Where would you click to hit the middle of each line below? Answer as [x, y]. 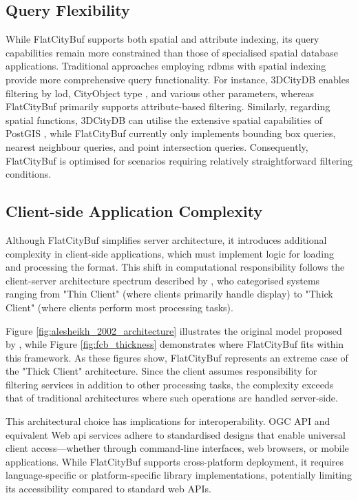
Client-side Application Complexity [134, 211]
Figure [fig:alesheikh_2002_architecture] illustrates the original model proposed [174, 330]
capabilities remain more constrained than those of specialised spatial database [172, 52]
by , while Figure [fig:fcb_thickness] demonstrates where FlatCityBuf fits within [175, 344]
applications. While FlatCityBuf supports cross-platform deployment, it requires [175, 461]
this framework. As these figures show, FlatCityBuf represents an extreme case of [177, 357]
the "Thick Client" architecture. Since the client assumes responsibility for [161, 371]
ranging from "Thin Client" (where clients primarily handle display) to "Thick [169, 294]
